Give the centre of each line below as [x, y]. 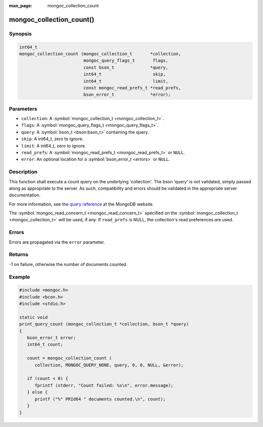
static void [34, 317]
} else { [38, 392]
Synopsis [20, 34]
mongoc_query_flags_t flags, [126, 61]
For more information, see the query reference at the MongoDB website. [81, 204]
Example [19, 277]
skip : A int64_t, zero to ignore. [52, 139]
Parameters [23, 108]
